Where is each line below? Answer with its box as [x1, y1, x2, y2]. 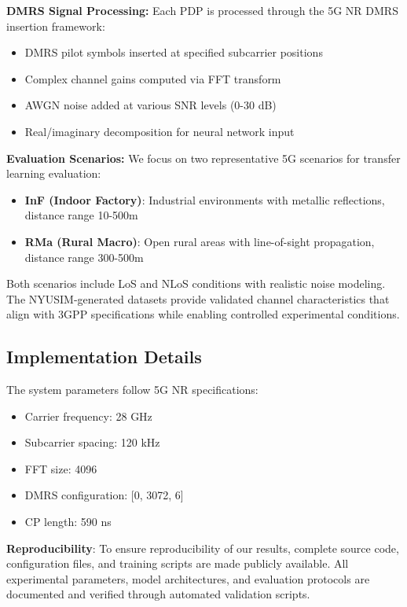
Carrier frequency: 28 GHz [24, 407, 152, 424]
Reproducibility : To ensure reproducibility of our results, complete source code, [6, 539, 399, 556]
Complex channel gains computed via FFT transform [24, 70, 281, 86]
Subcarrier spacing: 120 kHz [24, 434, 160, 451]
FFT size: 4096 [24, 460, 97, 476]
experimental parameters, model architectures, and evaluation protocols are [6, 570, 370, 587]
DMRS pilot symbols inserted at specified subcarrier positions [24, 44, 323, 61]
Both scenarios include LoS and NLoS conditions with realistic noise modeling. [6, 275, 386, 292]
